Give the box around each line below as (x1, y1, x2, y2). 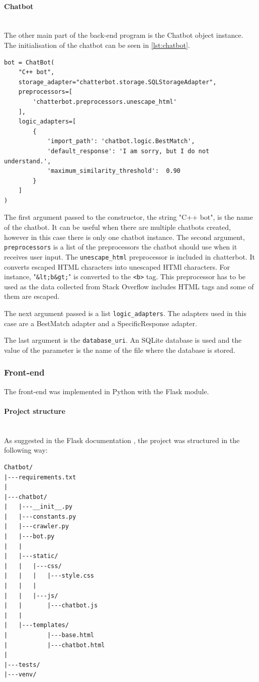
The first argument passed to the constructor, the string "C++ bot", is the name (4, 212, 253, 222)
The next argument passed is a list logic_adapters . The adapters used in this (4, 308, 246, 319)
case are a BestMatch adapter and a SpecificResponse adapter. (4, 318, 197, 328)
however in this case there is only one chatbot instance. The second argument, (4, 231, 245, 242)
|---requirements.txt (4, 473, 76, 481)
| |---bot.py (4, 533, 55, 540)
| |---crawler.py (4, 523, 69, 530)
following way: (4, 445, 48, 455)
